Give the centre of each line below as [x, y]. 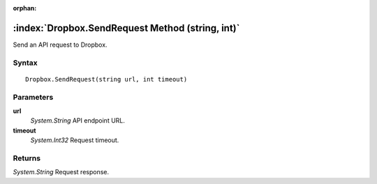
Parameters [33, 97]
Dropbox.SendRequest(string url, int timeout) [106, 79]
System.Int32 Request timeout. [75, 140]
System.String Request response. [61, 172]
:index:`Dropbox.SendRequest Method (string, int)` [126, 28]
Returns [27, 158]
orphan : [25, 8]
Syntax [25, 63]
